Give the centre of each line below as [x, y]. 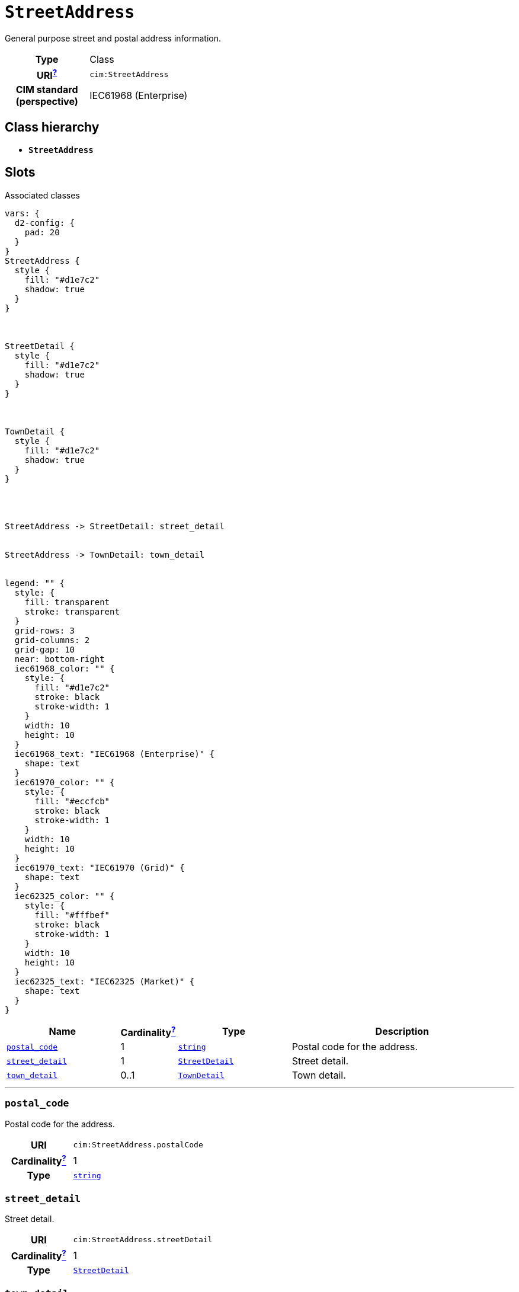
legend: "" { [35, 583]
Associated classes [42, 195]
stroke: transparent [72, 611]
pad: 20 [42, 232]
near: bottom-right [60, 659]
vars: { [23, 213]
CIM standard [47, 90]
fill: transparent [67, 602]
